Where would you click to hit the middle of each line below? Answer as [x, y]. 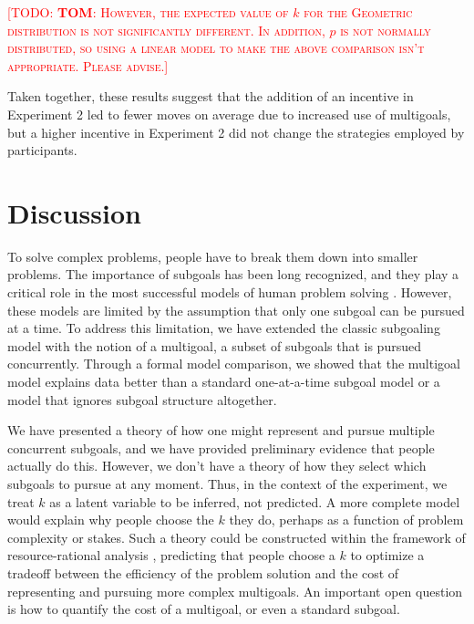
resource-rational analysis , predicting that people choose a [171, 555]
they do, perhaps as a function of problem [346, 520]
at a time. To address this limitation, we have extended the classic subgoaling [224, 328]
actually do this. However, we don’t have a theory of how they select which [217, 466]
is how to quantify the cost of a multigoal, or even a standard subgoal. [204, 609]
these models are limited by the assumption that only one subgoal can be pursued [236, 310]
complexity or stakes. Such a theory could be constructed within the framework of [237, 537]
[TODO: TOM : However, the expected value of [148, 12]
